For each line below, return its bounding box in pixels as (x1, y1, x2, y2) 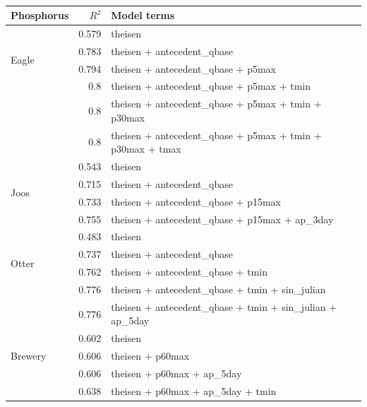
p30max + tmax (111, 141, 181, 156)
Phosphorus (11, 8, 69, 22)
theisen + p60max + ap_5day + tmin (111, 383, 277, 398)
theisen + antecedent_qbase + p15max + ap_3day (111, 211, 334, 226)
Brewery (11, 348, 47, 363)
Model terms (111, 8, 175, 22)
